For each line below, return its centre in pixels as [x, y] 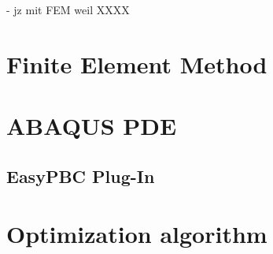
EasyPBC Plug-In [81, 176]
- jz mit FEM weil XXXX [68, 9]
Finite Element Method [137, 64]
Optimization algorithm [137, 234]
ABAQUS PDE [92, 126]
